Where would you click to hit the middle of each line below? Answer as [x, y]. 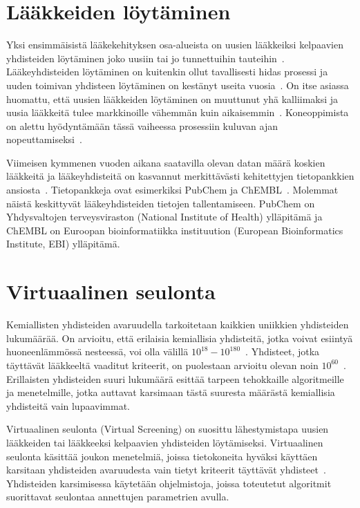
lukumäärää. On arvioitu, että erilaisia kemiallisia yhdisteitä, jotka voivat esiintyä [180, 338]
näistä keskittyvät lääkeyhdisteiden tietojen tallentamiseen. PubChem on [161, 203]
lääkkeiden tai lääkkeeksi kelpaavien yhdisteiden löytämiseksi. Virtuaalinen [165, 442]
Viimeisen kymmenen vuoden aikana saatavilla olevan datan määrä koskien [166, 162]
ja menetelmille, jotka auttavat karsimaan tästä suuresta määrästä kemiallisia [171, 392]
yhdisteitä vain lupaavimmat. [68, 405]
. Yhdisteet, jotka [283, 351]
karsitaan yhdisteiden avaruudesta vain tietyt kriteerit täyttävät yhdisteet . [166, 470]
